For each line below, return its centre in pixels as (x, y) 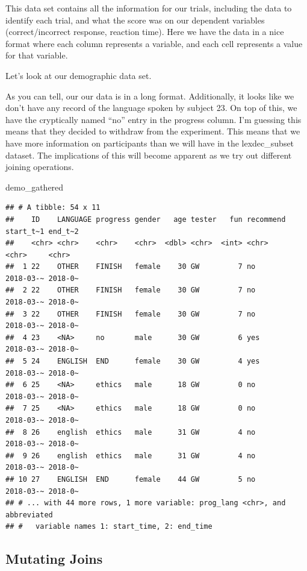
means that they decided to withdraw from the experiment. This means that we (153, 131)
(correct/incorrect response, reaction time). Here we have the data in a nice (145, 32)
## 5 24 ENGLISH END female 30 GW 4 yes (133, 361)
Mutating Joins (54, 559)
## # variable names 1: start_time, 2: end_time (109, 527)
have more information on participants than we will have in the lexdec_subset (150, 143)
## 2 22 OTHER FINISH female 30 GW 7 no (131, 290)
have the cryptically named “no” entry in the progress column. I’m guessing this (153, 119)
